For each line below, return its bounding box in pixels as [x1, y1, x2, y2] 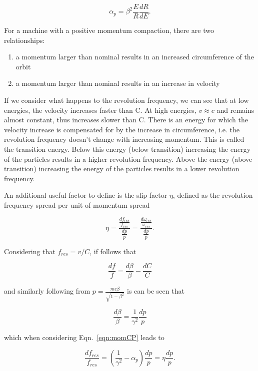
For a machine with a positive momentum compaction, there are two [4, 25, 214, 35]
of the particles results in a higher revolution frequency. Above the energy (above [4, 153, 252, 164]
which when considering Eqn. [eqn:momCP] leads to [4, 332, 164, 342]
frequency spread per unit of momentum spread [4, 199, 150, 210]
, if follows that [89, 246, 136, 256]
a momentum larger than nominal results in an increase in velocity [15, 78, 220, 88]
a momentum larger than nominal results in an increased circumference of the [15, 51, 254, 62]
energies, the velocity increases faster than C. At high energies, [4, 104, 196, 115]
